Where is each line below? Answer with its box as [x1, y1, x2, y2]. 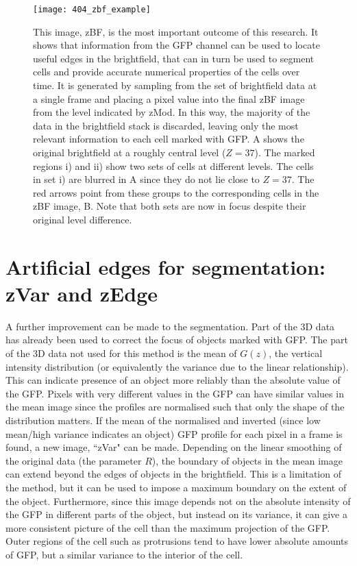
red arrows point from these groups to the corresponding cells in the [33, 185, 319, 199]
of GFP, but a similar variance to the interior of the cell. [5, 547, 243, 561]
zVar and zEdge [5, 279, 158, 307]
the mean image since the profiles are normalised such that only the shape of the [5, 399, 345, 414]
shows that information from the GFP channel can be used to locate [33, 38, 320, 52]
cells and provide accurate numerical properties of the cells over [33, 64, 300, 79]
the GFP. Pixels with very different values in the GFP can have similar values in [5, 386, 344, 400]
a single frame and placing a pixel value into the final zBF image [33, 91, 305, 106]
